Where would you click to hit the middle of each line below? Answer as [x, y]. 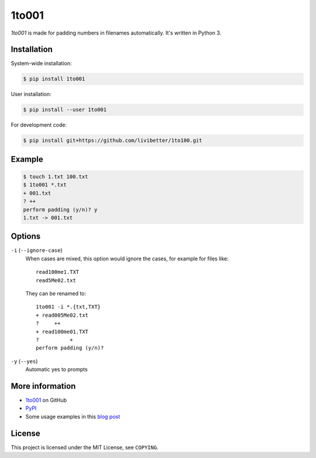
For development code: [39, 125]
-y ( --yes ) [24, 361]
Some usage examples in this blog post [73, 416]
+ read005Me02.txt [62, 315]
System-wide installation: [41, 63]
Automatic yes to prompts [56, 369]
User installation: [31, 94]
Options [26, 237]
